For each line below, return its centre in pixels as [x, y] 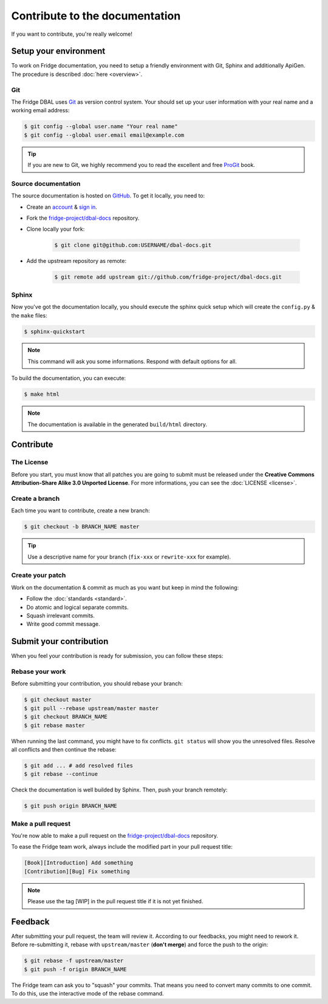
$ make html [42, 394]
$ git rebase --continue [61, 774]
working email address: [40, 110]
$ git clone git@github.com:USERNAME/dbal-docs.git [133, 245]
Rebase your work [39, 672]
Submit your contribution [60, 641]
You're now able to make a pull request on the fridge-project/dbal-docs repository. [115, 836]
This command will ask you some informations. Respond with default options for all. [132, 361]
